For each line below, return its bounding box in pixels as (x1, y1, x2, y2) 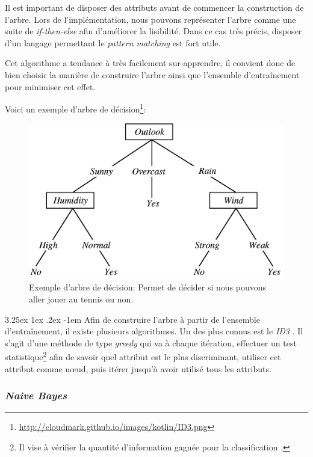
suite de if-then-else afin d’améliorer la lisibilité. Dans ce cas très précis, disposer (5, 25, 302, 37)
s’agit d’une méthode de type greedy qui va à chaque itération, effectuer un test (5, 336, 297, 349)
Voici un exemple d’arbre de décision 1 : (5, 101, 146, 115)
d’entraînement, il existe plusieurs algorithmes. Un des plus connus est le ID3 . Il (5, 325, 303, 337)
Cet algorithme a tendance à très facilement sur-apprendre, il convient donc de (5, 57, 296, 69)
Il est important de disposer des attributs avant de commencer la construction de (5, 1, 304, 13)
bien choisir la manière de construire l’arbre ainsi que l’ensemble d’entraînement (5, 68, 300, 81)
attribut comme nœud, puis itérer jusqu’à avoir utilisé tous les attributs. (5, 362, 271, 375)
